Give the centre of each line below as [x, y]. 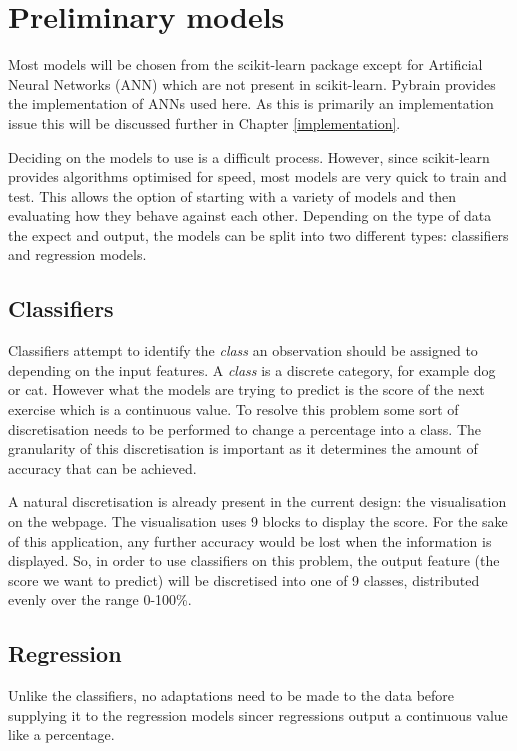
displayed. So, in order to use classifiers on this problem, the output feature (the [254, 560]
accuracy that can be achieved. [102, 467]
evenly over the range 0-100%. [100, 599]
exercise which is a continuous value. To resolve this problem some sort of [233, 409]
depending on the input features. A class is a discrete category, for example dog [252, 369]
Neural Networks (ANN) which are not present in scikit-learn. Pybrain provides [252, 83]
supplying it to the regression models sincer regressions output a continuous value [258, 714]
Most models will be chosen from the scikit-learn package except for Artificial [245, 64]
